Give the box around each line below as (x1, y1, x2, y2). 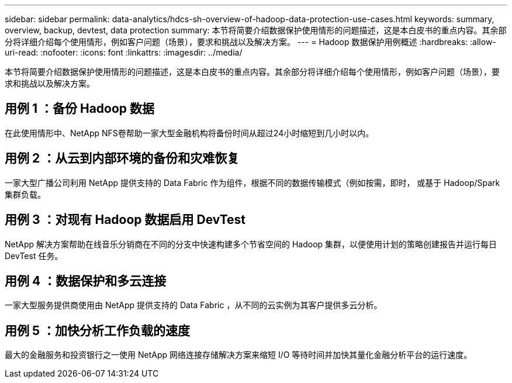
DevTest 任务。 (5, 250, 63, 261)
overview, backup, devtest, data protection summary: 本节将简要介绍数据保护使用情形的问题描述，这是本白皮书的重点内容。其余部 (5, 25, 507, 35)
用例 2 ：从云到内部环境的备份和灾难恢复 (5, 151, 240, 166)
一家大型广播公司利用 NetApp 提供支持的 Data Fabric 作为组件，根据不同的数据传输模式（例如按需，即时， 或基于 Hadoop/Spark (5, 177, 500, 188)
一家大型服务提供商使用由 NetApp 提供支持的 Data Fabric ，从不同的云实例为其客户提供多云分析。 (5, 300, 382, 310)
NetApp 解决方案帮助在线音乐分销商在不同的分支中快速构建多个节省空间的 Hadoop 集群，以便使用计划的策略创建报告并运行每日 (5, 239, 497, 249)
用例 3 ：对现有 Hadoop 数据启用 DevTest (5, 212, 246, 227)
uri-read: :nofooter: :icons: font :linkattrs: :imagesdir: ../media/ (5, 47, 243, 57)
